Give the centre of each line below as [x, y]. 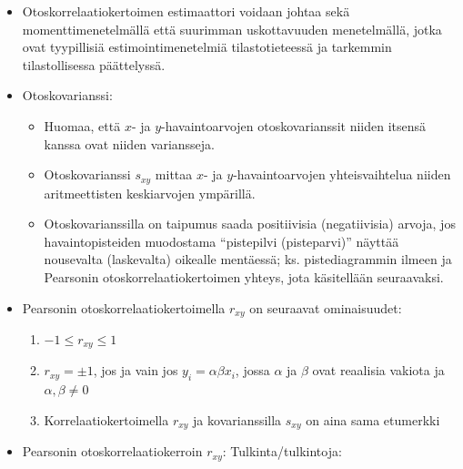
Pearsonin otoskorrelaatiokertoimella [124, 307]
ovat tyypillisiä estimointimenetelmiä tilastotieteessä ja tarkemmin [207, 47]
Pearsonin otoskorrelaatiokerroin [112, 451]
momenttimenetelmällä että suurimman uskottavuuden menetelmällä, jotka [232, 29]
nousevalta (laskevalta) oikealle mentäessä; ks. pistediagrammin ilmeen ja [248, 259]
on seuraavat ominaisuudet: [326, 307]
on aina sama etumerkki [373, 419]
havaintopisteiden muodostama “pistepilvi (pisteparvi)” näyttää [221, 241]
